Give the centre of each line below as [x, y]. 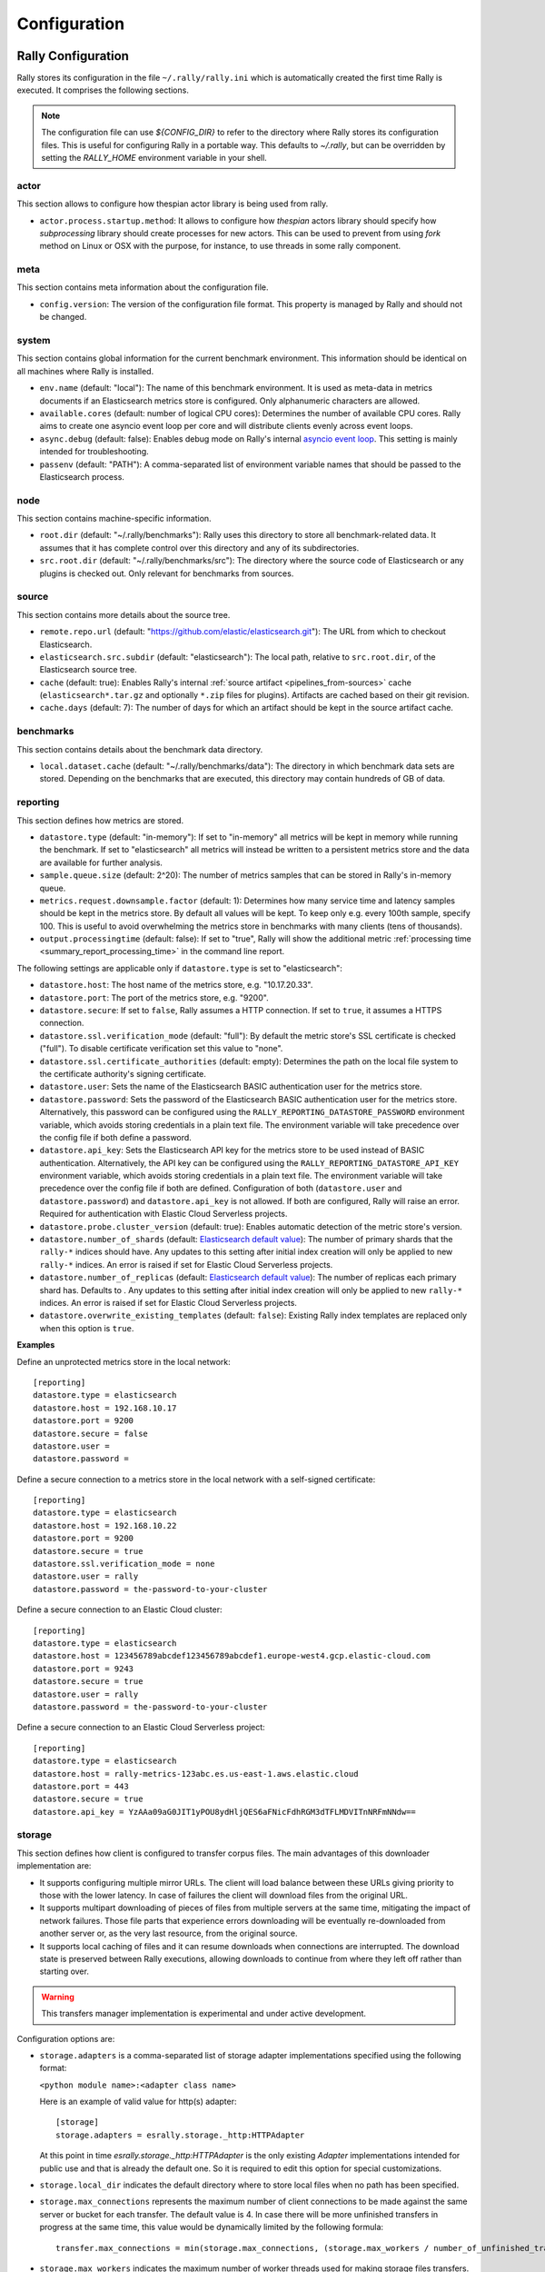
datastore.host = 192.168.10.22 [105, 1525]
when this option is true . [87, 1328]
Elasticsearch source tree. [89, 670]
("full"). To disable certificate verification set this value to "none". [161, 1049]
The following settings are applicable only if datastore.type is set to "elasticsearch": [179, 968]
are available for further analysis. [101, 862]
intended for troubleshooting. [94, 452]
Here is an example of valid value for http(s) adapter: [138, 2102]
